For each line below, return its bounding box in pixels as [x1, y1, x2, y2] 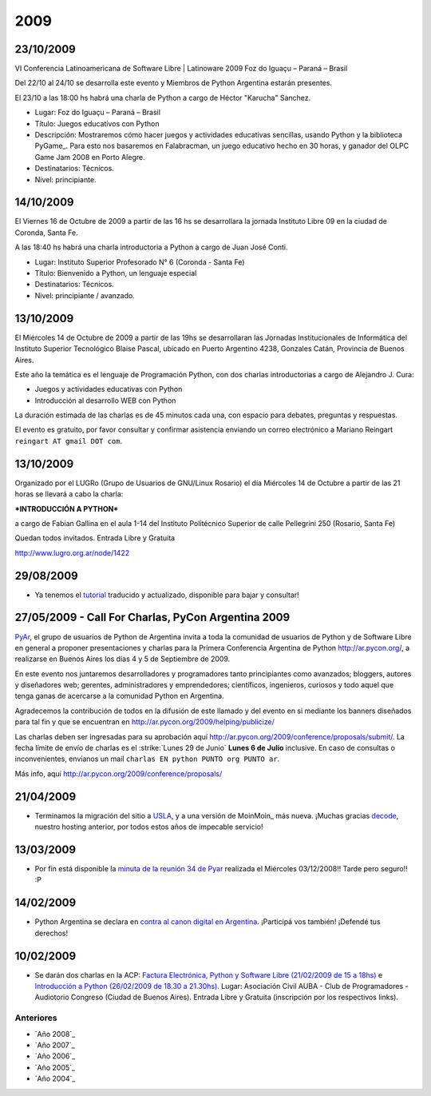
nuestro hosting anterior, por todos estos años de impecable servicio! [34, 822, 263, 831]
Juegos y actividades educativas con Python [34, 385, 183, 394]
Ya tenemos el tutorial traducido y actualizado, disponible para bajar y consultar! [34, 590, 299, 600]
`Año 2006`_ [34, 1051, 76, 1061]
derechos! [34, 928, 69, 938]
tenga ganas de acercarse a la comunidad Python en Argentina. [14, 691, 224, 701]
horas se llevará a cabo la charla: [14, 489, 124, 499]
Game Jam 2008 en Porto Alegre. [34, 152, 145, 161]
